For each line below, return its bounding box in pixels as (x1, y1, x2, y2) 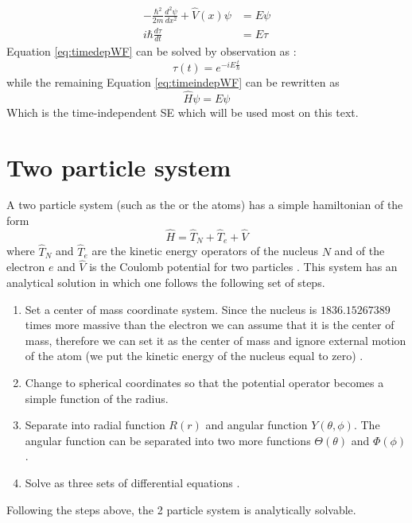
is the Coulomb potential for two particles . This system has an (89, 258, 398, 275)
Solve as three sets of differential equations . (25, 474, 240, 490)
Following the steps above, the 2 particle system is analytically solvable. (6, 501, 356, 517)
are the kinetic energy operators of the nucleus (91, 242, 319, 259)
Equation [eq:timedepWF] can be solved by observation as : (6, 43, 297, 60)
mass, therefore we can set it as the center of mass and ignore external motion (25, 331, 406, 348)
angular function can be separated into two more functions (25, 432, 311, 448)
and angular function (205, 416, 308, 433)
